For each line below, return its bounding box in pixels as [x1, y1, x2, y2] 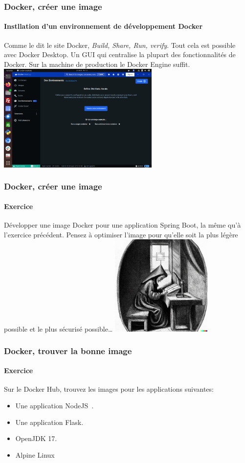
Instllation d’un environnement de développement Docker [4, 21, 203, 31]
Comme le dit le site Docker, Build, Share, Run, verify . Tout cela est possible [4, 40, 236, 50]
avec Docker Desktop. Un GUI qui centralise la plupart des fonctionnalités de [4, 49, 236, 60]
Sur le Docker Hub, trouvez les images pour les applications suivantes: [4, 384, 214, 394]
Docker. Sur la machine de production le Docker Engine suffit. [4, 59, 190, 69]
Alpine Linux [15, 449, 55, 460]
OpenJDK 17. [15, 433, 57, 443]
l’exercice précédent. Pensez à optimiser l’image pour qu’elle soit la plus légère [4, 229, 238, 239]
